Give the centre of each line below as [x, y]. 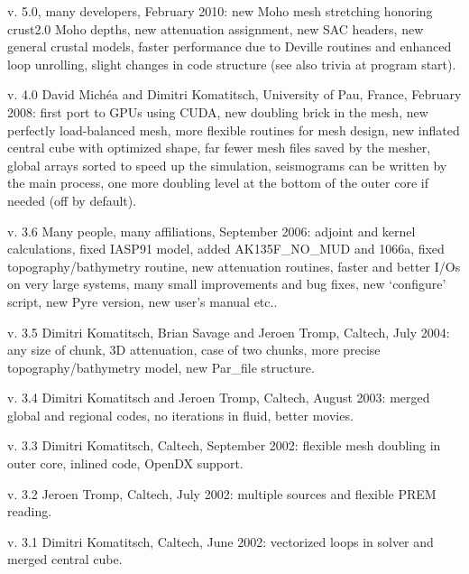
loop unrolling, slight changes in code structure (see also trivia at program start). [232, 64]
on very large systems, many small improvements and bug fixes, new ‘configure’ [227, 284]
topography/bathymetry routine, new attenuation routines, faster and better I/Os [234, 266]
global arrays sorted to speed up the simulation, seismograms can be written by [227, 165]
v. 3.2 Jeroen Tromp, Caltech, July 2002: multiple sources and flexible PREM [222, 493]
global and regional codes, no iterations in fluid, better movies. [180, 415]
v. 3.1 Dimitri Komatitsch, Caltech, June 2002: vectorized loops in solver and [221, 541]
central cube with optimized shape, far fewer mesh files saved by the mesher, [219, 148]
